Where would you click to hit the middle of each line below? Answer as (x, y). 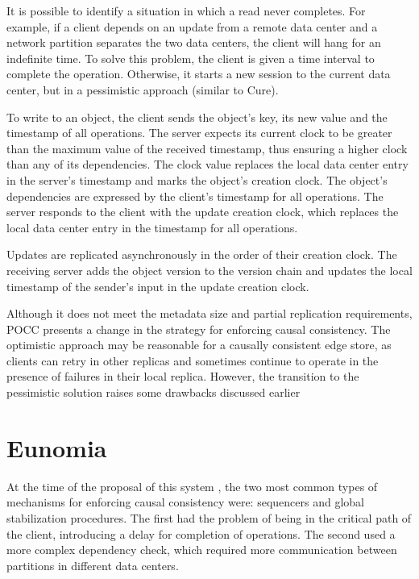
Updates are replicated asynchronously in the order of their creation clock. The (202, 254)
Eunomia (57, 447)
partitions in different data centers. (93, 565)
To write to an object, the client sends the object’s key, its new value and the (197, 117)
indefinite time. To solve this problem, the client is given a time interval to (191, 58)
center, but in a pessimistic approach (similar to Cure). (143, 89)
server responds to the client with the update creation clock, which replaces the (203, 212)
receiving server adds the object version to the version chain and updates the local (209, 270)
